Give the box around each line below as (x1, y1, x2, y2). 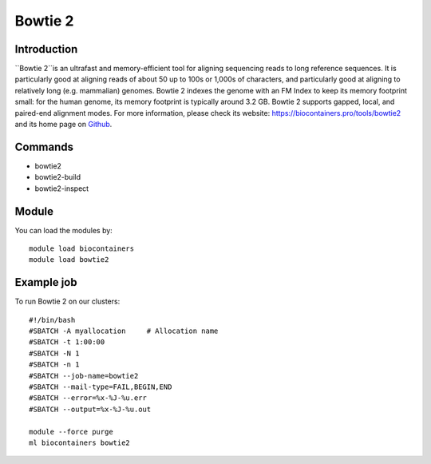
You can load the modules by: (14, 225, 113, 235)
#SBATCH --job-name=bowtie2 (29, 371, 139, 380)
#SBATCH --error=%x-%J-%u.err (29, 394, 148, 403)
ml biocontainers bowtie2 (29, 438, 131, 447)
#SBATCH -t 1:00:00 (29, 338, 105, 347)
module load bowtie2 (29, 256, 109, 264)
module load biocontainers (29, 244, 135, 253)
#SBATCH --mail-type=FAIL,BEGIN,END (29, 383, 172, 391)
